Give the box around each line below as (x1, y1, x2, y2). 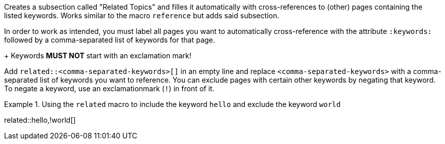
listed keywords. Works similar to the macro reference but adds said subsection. (4, 11, 280, 20)
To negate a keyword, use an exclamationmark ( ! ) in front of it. (4, 84, 215, 93)
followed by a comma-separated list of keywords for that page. (4, 35, 215, 44)
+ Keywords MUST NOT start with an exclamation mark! (4, 51, 191, 60)
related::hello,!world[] (4, 116, 76, 124)
